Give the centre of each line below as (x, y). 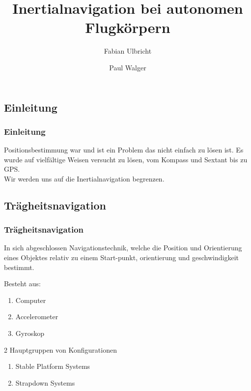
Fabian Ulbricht (128, 51)
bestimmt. (19, 267)
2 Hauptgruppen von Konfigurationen (60, 349)
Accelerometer (37, 316)
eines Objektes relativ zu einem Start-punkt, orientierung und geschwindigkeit (121, 257)
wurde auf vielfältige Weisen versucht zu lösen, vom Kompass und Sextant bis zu (126, 159)
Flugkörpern (128, 27)
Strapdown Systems (45, 382)
